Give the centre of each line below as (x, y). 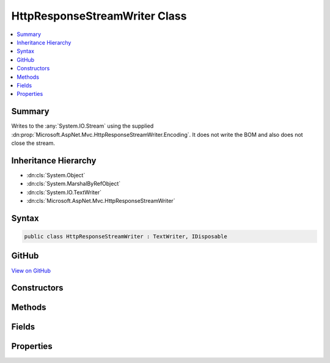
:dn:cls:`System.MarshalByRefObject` (74, 184)
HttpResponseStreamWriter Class (99, 16)
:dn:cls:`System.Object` (56, 175)
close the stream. (33, 143)
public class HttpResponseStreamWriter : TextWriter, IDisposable (126, 237)
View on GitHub (31, 270)
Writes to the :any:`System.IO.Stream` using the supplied (82, 126)
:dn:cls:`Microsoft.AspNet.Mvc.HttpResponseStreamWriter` (101, 201)
